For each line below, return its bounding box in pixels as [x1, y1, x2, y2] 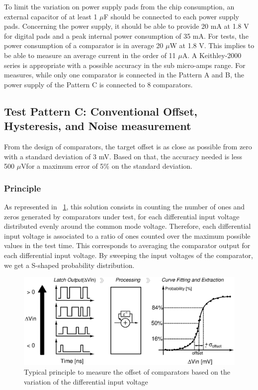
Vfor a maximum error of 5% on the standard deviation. [21, 161, 192, 171]
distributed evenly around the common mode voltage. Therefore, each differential [4, 221, 251, 231]
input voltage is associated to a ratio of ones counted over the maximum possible [4, 230, 251, 241]
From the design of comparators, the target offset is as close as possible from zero [4, 141, 252, 151]
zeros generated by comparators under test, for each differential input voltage [4, 211, 240, 221]
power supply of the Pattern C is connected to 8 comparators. [4, 79, 193, 89]
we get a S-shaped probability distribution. [4, 260, 135, 270]
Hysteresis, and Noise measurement [4, 118, 191, 133]
